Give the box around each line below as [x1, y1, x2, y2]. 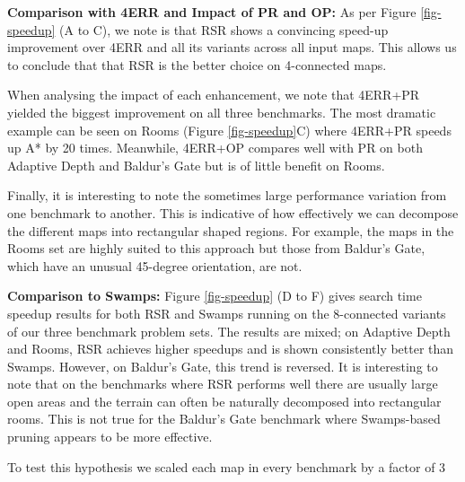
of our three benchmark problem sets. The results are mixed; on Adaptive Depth [7, 321, 451, 340]
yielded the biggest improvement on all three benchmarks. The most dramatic [7, 102, 436, 121]
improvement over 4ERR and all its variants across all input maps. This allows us [7, 38, 457, 57]
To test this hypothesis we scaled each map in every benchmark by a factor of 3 [7, 457, 446, 476]
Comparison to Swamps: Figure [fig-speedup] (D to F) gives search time [7, 286, 422, 305]
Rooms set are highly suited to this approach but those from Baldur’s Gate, [7, 239, 426, 258]
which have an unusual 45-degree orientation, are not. [7, 256, 303, 275]
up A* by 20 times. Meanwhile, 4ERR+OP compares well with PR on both [7, 138, 423, 157]
